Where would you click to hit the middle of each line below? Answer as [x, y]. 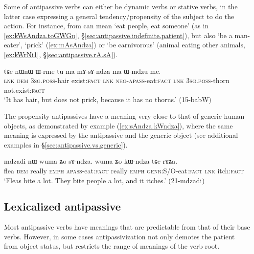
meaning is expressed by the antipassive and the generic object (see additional [121, 135]
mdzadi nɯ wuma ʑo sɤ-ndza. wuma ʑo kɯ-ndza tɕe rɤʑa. [91, 161]
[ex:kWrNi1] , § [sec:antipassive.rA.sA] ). [61, 54]
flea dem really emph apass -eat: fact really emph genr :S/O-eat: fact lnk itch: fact [124, 170]
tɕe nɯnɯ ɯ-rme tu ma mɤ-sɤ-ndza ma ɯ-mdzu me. [82, 71]
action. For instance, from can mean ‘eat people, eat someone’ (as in [106, 26]
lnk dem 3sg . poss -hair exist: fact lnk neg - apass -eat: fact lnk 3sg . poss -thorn [117, 80]
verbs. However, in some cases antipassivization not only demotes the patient [119, 236]
